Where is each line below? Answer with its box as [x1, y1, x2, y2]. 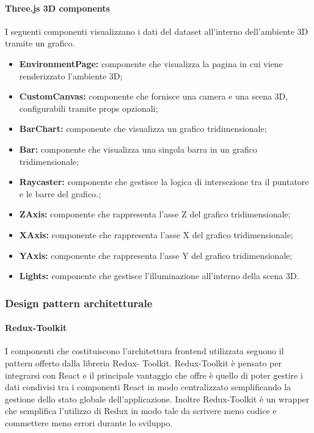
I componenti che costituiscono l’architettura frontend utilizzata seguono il [5, 344, 284, 357]
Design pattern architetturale [5, 295, 153, 310]
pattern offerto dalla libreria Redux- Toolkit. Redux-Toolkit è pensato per [5, 356, 282, 369]
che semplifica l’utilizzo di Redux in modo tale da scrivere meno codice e [5, 404, 277, 417]
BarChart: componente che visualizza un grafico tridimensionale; [19, 122, 267, 135]
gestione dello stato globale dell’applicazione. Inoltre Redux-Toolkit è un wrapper [5, 392, 310, 405]
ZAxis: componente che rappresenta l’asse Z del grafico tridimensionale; [19, 208, 291, 220]
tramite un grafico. [5, 37, 75, 49]
